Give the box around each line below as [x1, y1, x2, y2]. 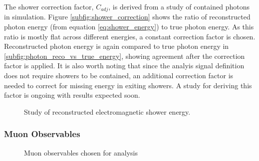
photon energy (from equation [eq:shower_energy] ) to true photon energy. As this [4, 21, 254, 32]
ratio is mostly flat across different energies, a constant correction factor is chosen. [4, 31, 256, 41]
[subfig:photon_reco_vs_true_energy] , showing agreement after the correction [4, 50, 245, 61]
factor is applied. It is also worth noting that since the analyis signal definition [4, 60, 245, 71]
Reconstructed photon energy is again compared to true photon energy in [4, 41, 229, 51]
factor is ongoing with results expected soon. [4, 90, 140, 100]
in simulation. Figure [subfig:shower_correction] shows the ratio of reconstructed [4, 11, 251, 22]
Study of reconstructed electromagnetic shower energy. [24, 106, 191, 117]
